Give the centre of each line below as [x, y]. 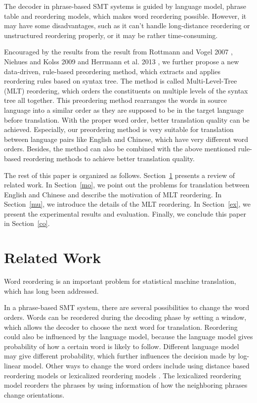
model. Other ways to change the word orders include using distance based [136, 365]
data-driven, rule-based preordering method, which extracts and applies [112, 71]
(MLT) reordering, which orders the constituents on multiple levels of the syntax [126, 90]
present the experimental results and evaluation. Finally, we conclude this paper [125, 213]
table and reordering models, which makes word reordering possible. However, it [125, 16]
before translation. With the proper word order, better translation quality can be [127, 119]
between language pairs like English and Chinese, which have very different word [126, 139]
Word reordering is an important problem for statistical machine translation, [120, 281]
